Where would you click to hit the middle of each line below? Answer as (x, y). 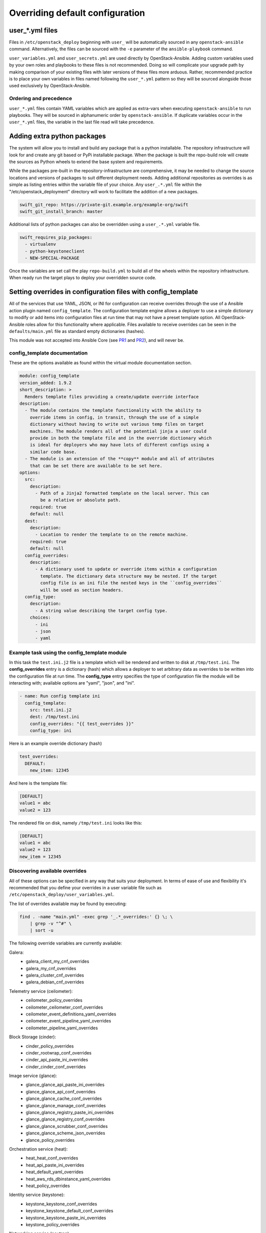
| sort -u (42, 930)
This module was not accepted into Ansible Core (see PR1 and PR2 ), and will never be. (97, 340)
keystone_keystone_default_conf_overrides (69, 1211)
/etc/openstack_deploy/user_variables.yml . (62, 895)
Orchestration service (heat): (38, 1149)
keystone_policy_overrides (53, 1224)
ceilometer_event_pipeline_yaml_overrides (68, 1021)
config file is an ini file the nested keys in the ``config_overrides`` (131, 583)
